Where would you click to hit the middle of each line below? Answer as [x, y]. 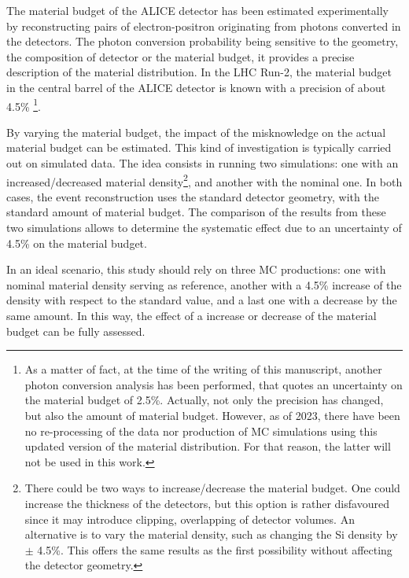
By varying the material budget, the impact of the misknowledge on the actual [196, 132]
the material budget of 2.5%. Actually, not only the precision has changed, [204, 400]
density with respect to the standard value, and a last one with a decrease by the [202, 300]
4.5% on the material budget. [77, 243]
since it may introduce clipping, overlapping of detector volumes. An [190, 519]
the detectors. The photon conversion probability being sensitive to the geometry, [203, 41]
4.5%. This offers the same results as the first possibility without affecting [215, 549]
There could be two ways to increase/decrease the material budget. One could [212, 488]
